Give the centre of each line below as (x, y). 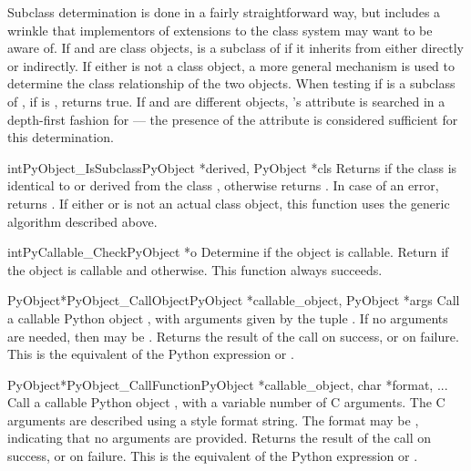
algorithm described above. (82, 221)
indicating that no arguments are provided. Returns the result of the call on (219, 438)
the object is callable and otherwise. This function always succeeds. (195, 269)
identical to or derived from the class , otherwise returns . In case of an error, (223, 185)
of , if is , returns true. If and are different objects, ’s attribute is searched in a (226, 101)
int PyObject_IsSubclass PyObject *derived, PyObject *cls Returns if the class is (232, 167)
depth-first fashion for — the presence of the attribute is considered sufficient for (233, 119)
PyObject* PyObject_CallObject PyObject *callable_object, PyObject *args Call (234, 300)
